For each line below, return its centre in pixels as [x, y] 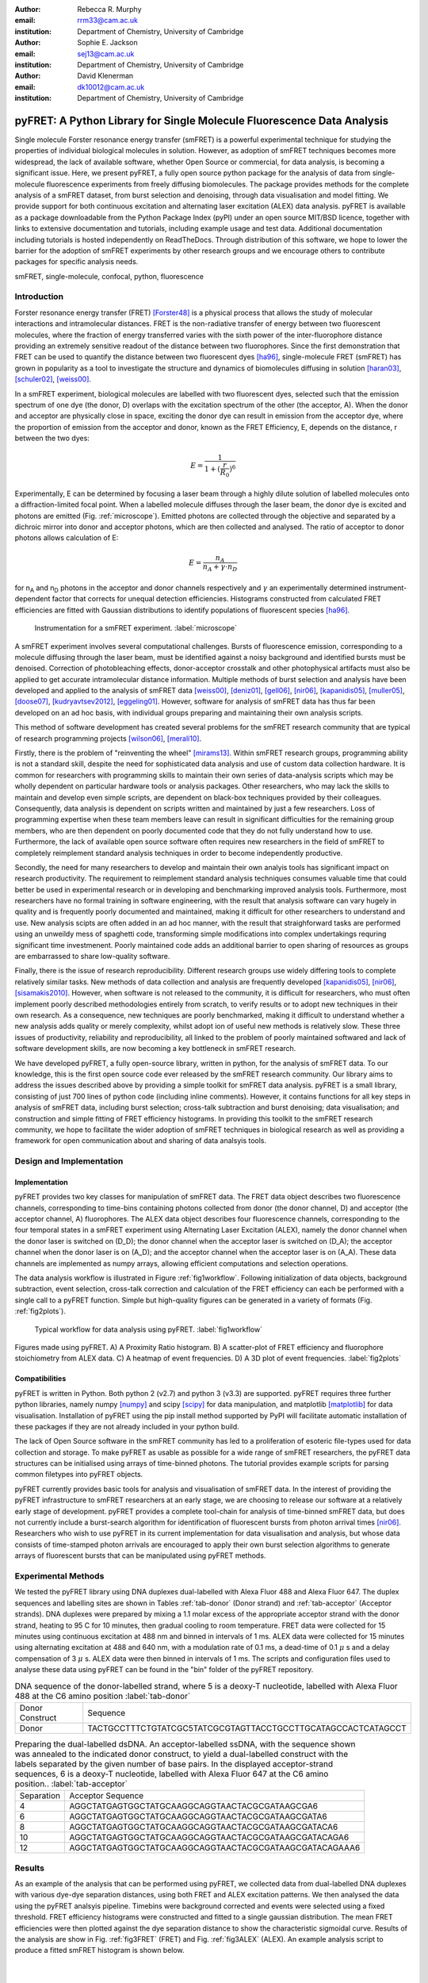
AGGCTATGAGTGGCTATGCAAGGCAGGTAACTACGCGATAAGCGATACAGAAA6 [214, 1848]
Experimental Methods [59, 1576]
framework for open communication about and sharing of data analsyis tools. [141, 1141]
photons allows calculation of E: [67, 538]
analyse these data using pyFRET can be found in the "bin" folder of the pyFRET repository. [164, 1670]
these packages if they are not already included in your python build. [127, 1426]
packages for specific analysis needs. [76, 262]
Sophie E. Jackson [107, 43]
